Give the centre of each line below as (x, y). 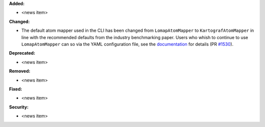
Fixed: (15, 89)
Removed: (20, 71)
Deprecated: (22, 53)
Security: (19, 107)
